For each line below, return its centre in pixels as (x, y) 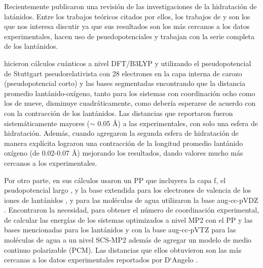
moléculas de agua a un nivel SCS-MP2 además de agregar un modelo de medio (128, 240)
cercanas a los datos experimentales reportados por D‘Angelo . (101, 260)
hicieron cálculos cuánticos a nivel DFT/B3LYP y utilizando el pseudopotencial (128, 63)
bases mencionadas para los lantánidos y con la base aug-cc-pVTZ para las (120, 230)
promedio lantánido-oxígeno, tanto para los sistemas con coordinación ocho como (130, 93)
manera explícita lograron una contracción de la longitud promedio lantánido (124, 143)
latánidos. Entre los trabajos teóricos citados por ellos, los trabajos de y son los (127, 16)
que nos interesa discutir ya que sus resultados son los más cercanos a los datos (127, 26)
